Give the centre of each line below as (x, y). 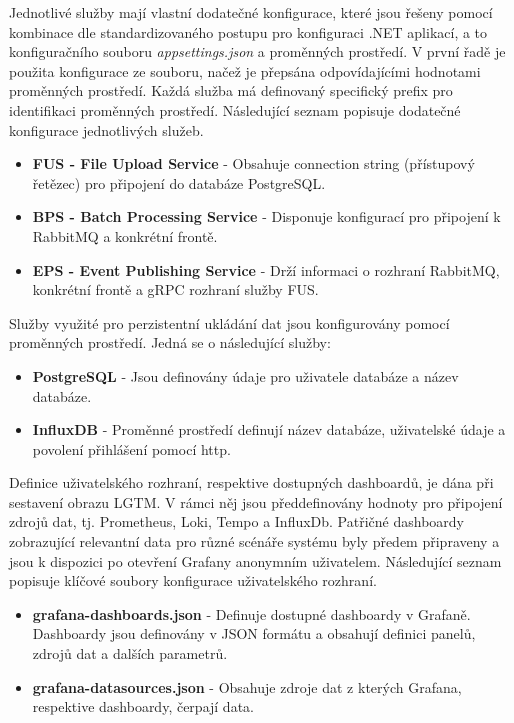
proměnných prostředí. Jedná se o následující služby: (170, 342)
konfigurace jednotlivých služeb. (106, 129)
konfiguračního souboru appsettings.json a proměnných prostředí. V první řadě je (257, 51)
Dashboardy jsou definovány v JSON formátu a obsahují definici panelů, (254, 633)
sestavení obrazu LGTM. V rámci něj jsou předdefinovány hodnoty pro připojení (256, 501)
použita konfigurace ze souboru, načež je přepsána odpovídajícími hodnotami (245, 70)
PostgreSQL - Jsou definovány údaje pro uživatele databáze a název (245, 375)
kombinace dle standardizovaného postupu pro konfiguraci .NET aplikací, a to (248, 31)
